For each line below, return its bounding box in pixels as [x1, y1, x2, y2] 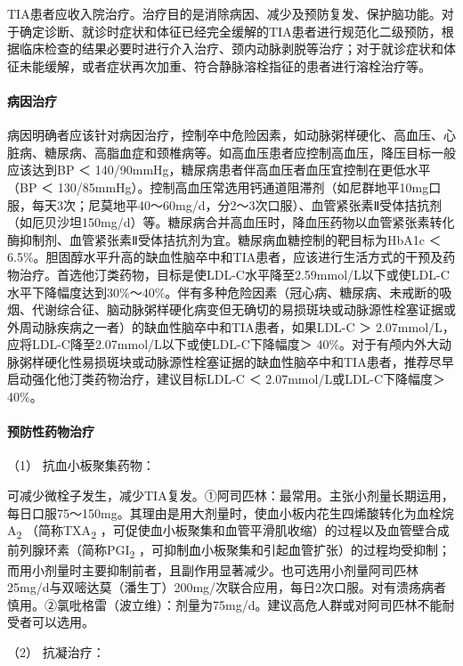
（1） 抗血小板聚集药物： [7, 456, 155, 475]
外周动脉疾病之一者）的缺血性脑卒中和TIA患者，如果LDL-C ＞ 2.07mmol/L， [7, 317, 455, 336]
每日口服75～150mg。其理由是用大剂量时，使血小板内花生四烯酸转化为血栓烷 [7, 503, 454, 522]
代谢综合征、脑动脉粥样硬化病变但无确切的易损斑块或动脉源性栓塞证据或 [31, 300, 456, 319]
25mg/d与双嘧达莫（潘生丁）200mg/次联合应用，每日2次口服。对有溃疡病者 [7, 578, 447, 597]
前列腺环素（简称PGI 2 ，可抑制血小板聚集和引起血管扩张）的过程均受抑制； [7, 540, 451, 562]
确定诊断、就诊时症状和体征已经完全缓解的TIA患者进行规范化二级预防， [19, 21, 442, 40]
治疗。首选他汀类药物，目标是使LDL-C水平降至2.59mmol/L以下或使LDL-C [19, 264, 450, 283]
